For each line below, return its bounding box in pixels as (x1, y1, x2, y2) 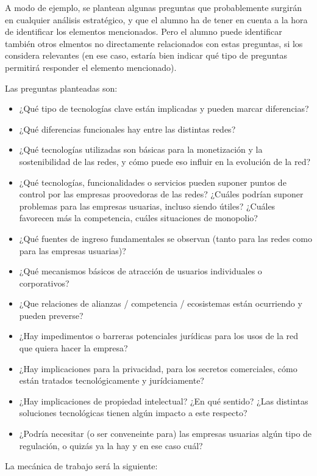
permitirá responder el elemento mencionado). (5, 60, 177, 73)
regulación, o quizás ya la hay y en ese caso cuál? (19, 439, 203, 452)
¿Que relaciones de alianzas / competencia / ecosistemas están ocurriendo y (19, 297, 302, 310)
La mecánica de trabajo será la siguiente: (5, 460, 158, 472)
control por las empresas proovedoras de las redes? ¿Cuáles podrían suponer (19, 188, 304, 200)
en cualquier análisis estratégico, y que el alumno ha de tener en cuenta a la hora (5, 13, 308, 26)
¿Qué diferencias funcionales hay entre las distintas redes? (19, 122, 236, 135)
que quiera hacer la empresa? (19, 342, 128, 354)
